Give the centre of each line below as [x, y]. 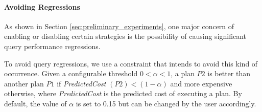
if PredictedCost [81, 83]
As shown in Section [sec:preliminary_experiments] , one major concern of [119, 26]
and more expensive [201, 83]
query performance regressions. [52, 46]
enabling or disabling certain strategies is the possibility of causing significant [125, 36]
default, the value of [35, 103]
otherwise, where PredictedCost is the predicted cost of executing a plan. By [123, 93]
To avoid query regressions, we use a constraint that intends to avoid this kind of [131, 63]
